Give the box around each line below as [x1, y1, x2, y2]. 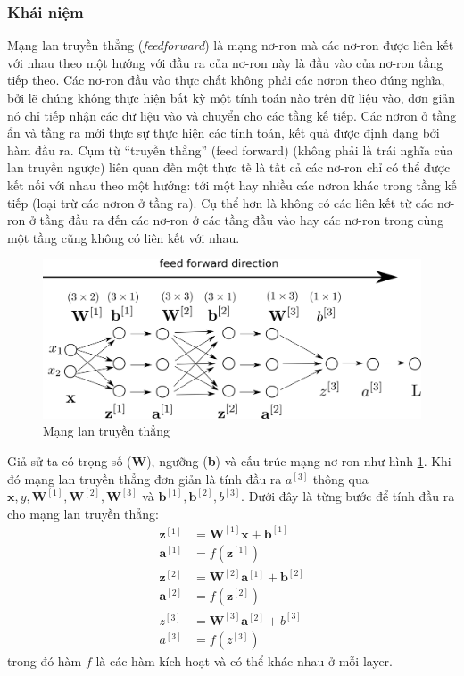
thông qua [312, 469, 369, 488]
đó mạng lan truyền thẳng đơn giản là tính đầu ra [7, 469, 282, 488]
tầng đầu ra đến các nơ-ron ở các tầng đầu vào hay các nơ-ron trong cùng [39, 211, 444, 230]
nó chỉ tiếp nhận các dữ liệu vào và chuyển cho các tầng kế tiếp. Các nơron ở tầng [7, 105, 457, 124]
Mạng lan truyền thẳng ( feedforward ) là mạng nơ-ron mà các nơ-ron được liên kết [7, 36, 454, 54]
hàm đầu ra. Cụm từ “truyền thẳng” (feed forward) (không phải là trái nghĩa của [7, 140, 453, 159]
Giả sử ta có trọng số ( [7, 451, 132, 470]
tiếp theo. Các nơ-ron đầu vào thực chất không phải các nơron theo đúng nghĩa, [7, 71, 445, 89]
